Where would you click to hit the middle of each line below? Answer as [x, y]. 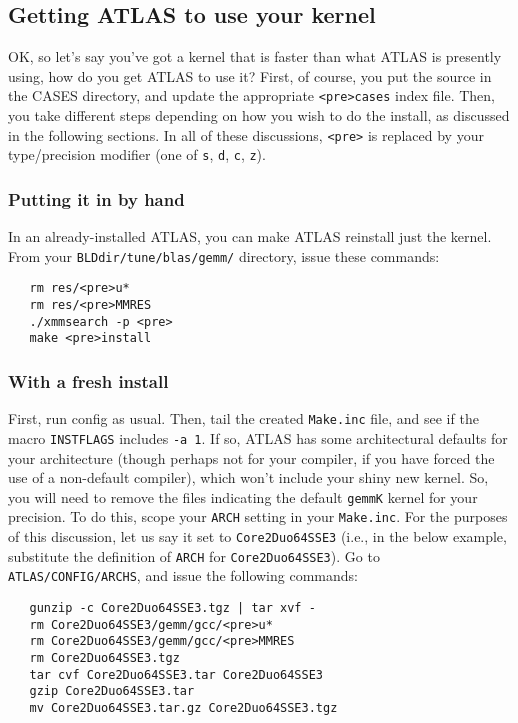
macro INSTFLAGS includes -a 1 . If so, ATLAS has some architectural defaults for [258, 437]
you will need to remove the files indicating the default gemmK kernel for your [243, 496]
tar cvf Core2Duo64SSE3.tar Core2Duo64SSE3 [176, 674]
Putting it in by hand [96, 198]
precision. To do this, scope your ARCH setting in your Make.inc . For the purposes [258, 516]
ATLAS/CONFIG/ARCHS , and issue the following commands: [183, 575]
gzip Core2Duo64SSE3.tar [112, 691]
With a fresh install [88, 380]
